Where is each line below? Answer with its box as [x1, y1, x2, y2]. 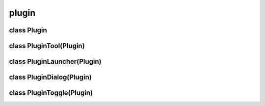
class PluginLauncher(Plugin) [9, 57, 102, 66]
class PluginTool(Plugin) [9, 42, 85, 50]
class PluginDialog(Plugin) [9, 73, 92, 81]
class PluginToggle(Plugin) [9, 89, 93, 97]
